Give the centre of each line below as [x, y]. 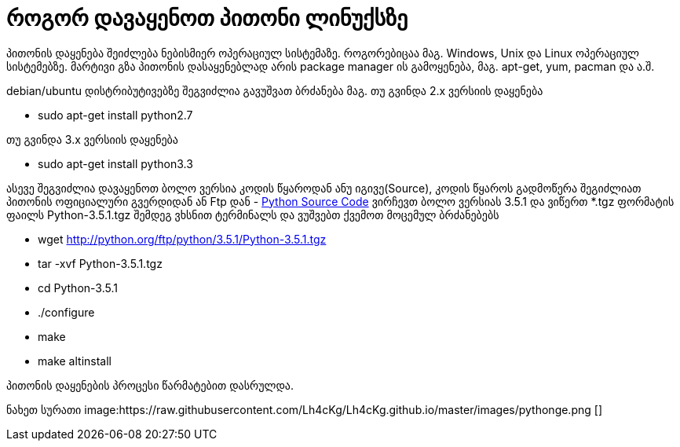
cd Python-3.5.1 [78, 288]
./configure [66, 312]
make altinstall [75, 361]
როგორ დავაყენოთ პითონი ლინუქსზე [207, 18]
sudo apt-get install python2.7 [115, 115]
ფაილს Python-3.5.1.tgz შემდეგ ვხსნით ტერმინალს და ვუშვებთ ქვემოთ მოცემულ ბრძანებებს [253, 214]
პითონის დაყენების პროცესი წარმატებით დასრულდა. [150, 385]
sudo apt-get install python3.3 [115, 163]
